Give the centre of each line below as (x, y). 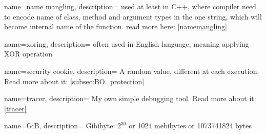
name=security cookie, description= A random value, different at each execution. (132, 71)
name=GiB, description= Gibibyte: (60, 126)
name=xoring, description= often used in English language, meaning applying (127, 43)
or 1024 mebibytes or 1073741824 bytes (190, 126)
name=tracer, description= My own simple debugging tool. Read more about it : (130, 98)
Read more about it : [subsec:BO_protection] (74, 81)
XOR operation (28, 54)
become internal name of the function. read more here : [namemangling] (116, 26)
